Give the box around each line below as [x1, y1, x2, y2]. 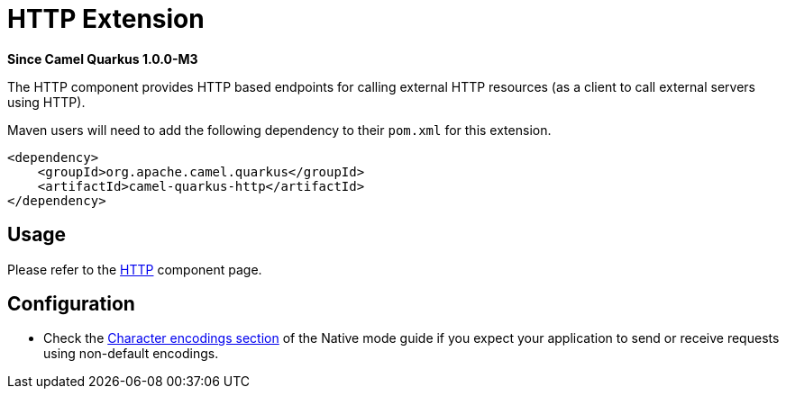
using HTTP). [7, 94, 86, 110]
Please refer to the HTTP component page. [7, 261, 262, 277]
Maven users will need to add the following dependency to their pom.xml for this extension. [7, 121, 552, 138]
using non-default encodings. [43, 346, 219, 362]
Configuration [7, 292, 135, 316]
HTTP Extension [7, 4, 205, 34]
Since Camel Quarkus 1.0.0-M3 [7, 50, 198, 67]
